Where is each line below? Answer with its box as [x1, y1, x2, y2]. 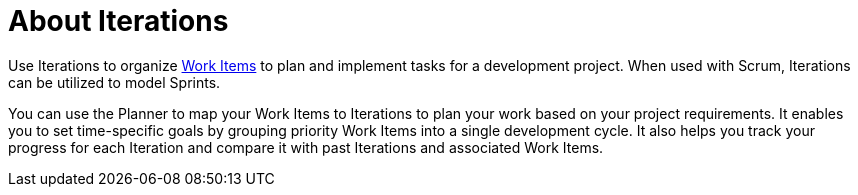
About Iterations [8, 4, 229, 38]
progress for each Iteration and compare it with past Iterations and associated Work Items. [8, 138, 604, 156]
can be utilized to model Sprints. [8, 73, 221, 91]
